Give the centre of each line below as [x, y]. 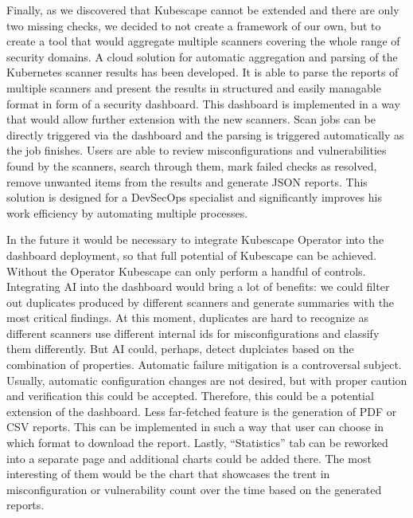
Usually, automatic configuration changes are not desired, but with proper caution [207, 380]
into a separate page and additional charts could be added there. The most [189, 458]
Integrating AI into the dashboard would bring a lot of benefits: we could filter [198, 286]
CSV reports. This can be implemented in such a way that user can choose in [195, 427]
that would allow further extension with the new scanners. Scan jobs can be [191, 119]
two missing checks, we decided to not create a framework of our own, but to [194, 25]
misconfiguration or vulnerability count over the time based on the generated [194, 489]
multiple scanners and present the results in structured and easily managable [194, 87]
